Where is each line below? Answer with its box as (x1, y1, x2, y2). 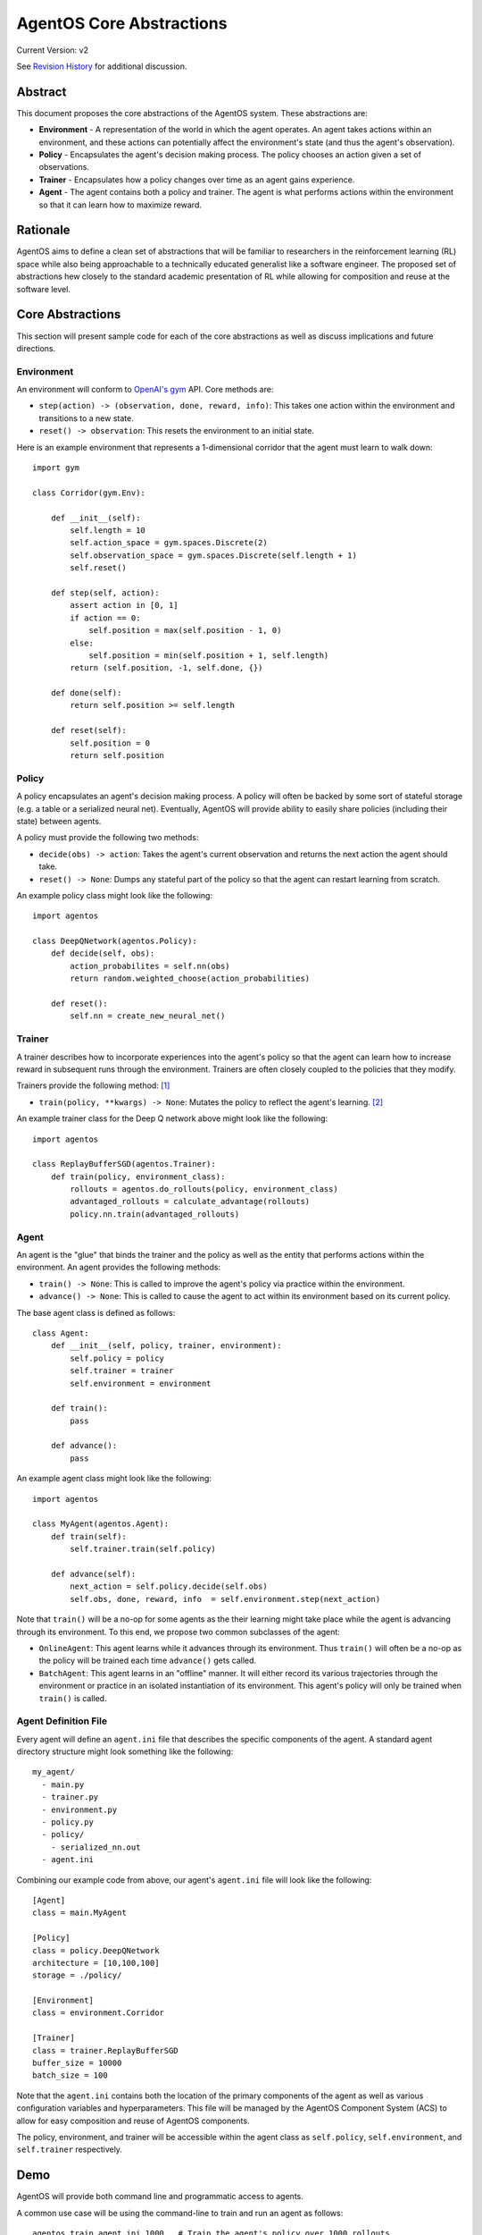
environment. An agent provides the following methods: (16, 1261, 221, 1273)
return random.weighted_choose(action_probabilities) (70, 974, 311, 983)
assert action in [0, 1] (70, 600, 179, 611)
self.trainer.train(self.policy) (70, 1544, 216, 1555)
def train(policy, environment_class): (50, 1171, 226, 1182)
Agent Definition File (16, 1715, 107, 1727)
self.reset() (70, 563, 127, 573)
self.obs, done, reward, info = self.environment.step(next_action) (70, 1594, 381, 1604)
